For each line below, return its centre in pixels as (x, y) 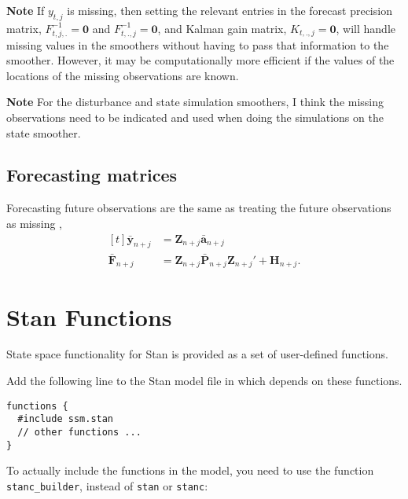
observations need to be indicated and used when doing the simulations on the (195, 117)
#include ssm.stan (66, 419)
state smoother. (44, 132)
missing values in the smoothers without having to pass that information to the (198, 44)
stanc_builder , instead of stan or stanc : (107, 485)
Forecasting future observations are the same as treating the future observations (199, 208)
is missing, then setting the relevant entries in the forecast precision (230, 10)
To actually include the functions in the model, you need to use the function (190, 470)
